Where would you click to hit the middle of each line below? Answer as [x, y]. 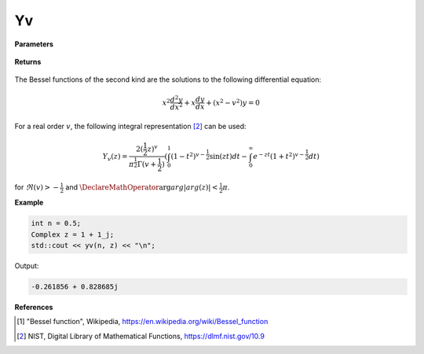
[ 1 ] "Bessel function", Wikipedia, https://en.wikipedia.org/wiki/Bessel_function [143, 322]
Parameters [34, 44]
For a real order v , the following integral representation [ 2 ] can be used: [130, 126]
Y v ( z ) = [115, 157]
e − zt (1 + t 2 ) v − [278, 156]
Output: [27, 265]
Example [29, 203]
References [34, 307]
